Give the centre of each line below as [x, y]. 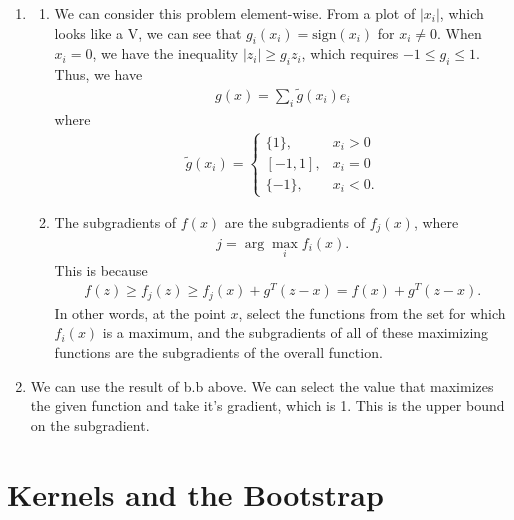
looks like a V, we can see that [148, 32]
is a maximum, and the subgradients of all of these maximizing [295, 332]
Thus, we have [98, 74]
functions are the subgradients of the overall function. [218, 352]
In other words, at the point [140, 312]
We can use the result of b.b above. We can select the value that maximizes [262, 385]
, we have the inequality [165, 53]
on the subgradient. [90, 424]
